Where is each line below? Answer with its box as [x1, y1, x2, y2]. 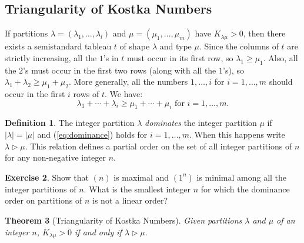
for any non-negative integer [5, 151, 106, 164]
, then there [243, 27, 286, 39]
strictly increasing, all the [5, 51, 97, 64]
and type [159, 40, 192, 52]
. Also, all [263, 51, 298, 64]
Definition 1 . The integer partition [5, 116, 135, 129]
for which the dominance [201, 182, 290, 195]
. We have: [105, 87, 143, 99]
